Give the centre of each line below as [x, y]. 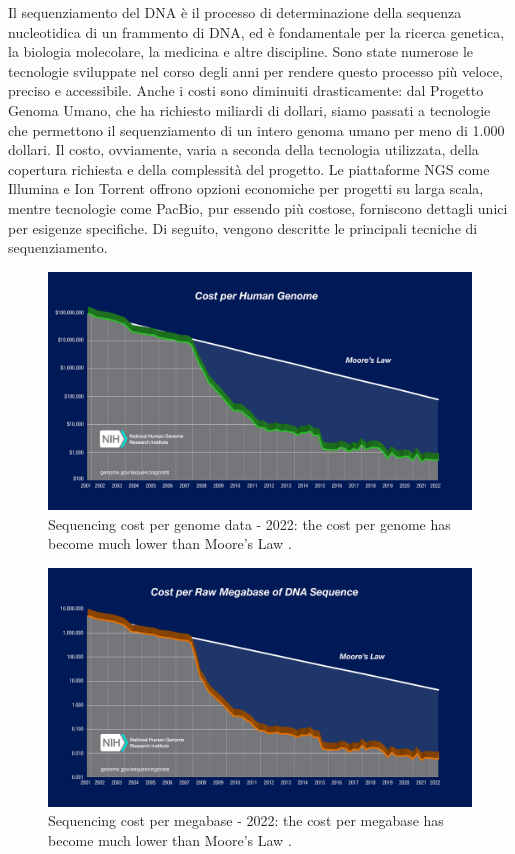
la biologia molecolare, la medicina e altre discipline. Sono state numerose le [241, 51]
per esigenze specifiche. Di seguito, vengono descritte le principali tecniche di [243, 227]
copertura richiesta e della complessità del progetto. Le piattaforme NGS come [249, 168]
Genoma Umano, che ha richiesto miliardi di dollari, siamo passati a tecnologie [249, 109]
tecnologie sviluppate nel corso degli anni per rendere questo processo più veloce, [255, 70]
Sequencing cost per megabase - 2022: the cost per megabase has [246, 820]
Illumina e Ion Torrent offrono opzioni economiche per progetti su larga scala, [246, 188]
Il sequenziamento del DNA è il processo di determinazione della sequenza [235, 12]
